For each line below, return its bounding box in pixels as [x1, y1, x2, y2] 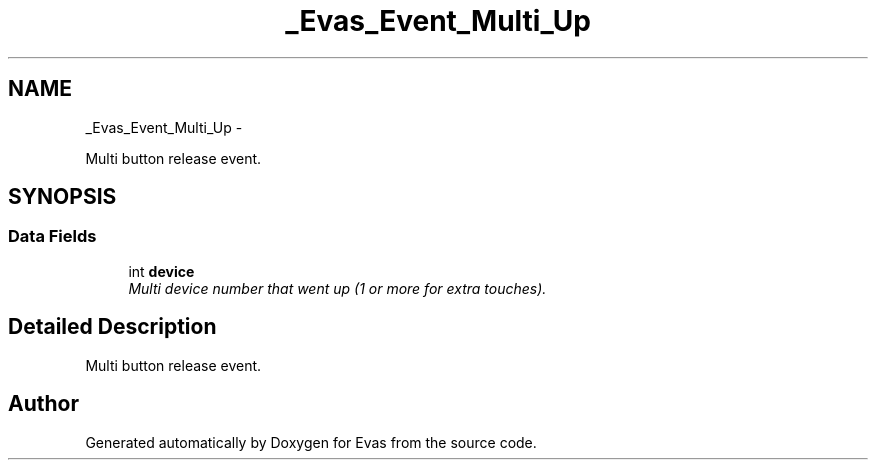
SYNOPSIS [8, 184, 117, 210]
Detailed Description [8, 314, 217, 340]
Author [8, 391, 79, 417]
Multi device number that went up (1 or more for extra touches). [128, 279, 547, 297]
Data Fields [8, 226, 97, 247]
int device [128, 262, 195, 280]
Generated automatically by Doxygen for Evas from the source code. [85, 433, 537, 451]
